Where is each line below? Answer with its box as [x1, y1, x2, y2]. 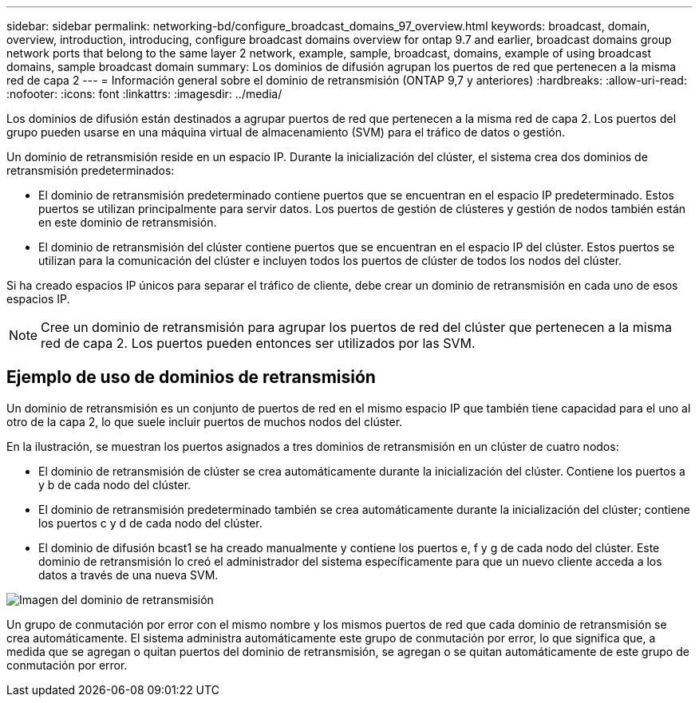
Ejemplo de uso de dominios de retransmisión [6, 367, 376, 388]
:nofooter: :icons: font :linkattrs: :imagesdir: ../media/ [6, 87, 282, 101]
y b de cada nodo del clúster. [38, 477, 192, 492]
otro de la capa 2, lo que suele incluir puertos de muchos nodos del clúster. [6, 414, 403, 429]
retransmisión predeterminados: [6, 164, 175, 177]
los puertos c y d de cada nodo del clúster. [38, 515, 263, 530]
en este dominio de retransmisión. [38, 215, 217, 229]
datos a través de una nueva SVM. [38, 567, 219, 582]
